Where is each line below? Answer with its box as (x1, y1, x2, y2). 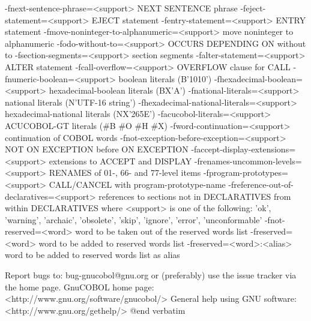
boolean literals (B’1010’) (118, 72, 212, 85)
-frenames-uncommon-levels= (194, 154, 302, 167)
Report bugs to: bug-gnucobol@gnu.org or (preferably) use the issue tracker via (5, 269, 297, 281)
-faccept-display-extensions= (191, 143, 296, 155)
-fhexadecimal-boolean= (214, 72, 303, 85)
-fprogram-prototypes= (203, 166, 288, 179)
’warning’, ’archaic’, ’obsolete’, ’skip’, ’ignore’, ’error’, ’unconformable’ (5, 213, 262, 226)
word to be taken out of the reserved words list (75, 225, 248, 238)
